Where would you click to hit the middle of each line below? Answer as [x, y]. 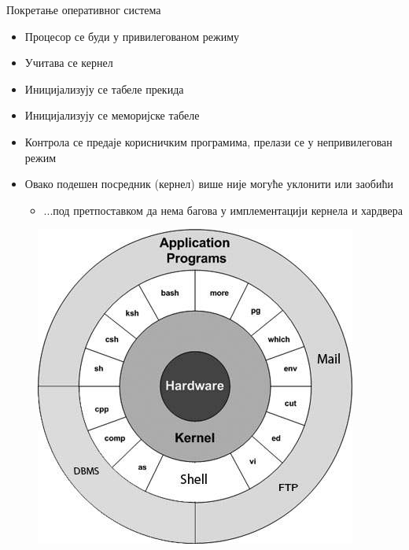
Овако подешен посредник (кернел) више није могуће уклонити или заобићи [209, 184]
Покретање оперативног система [84, 9]
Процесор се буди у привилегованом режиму [132, 36]
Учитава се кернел [69, 63]
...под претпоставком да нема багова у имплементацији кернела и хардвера [223, 210]
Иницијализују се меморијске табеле [112, 115]
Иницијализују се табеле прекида [104, 89]
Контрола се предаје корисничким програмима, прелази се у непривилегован [208, 141]
